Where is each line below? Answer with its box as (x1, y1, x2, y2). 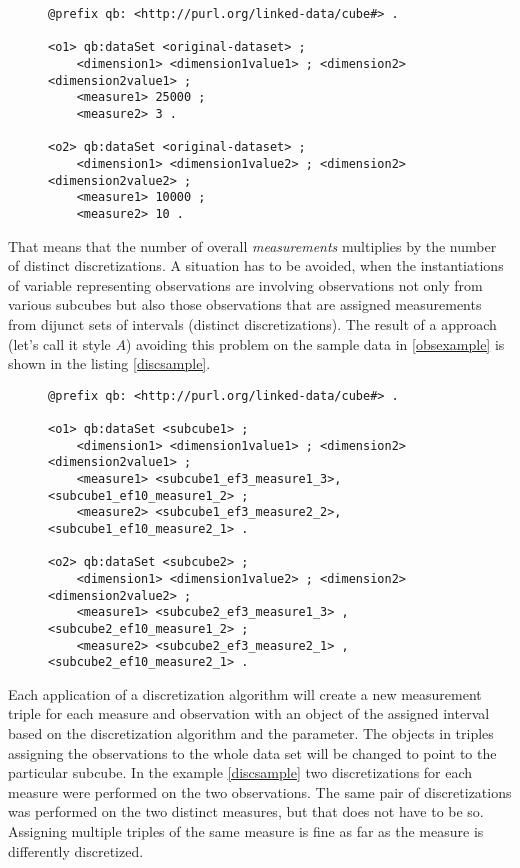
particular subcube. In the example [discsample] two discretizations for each (8, 762, 473, 783)
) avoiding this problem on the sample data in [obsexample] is (125, 333, 505, 354)
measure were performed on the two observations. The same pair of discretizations (8, 781, 512, 802)
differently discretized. (8, 840, 144, 861)
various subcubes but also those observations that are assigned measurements (8, 294, 482, 315)
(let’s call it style (8, 333, 111, 354)
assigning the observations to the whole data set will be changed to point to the (8, 742, 497, 763)
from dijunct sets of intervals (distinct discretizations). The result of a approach (8, 313, 497, 334)
